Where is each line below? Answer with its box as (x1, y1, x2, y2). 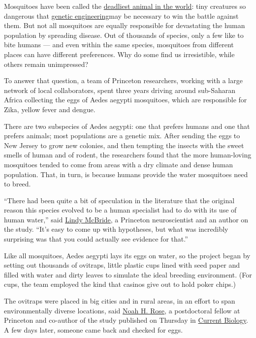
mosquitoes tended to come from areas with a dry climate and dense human (4, 159, 233, 169)
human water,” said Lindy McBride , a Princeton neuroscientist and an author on (4, 214, 249, 224)
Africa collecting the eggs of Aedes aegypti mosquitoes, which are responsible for (4, 94, 247, 105)
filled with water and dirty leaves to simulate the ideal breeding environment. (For (4, 269, 252, 279)
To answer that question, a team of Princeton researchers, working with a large (4, 75, 243, 86)
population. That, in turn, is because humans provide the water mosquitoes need (4, 169, 248, 179)
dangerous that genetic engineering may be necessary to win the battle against (4, 10, 239, 21)
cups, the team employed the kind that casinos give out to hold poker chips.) (4, 279, 236, 289)
